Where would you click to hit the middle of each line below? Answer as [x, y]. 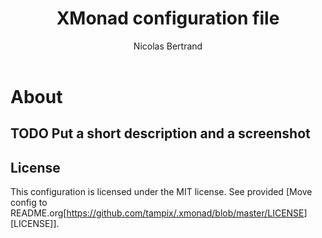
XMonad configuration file [168, 18]
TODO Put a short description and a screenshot [160, 133]
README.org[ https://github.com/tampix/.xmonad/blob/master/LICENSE [157, 213]
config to [29, 203]
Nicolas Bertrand [168, 46]
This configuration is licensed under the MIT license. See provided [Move [161, 192]
